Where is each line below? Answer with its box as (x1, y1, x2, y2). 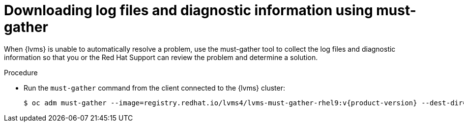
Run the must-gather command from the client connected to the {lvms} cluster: (24, 83, 285, 92)
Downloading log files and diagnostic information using (4, 2, 373, 19)
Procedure (4, 68, 38, 77)
